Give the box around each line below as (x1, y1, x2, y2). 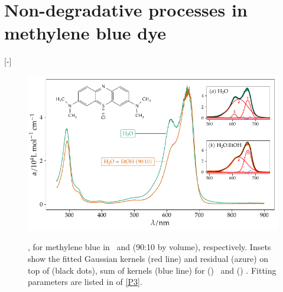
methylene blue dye (4, 21, 167, 45)
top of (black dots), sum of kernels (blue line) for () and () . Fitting (28, 264, 277, 276)
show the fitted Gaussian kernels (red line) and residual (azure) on (28, 252, 269, 264)
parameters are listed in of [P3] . (28, 275, 142, 288)
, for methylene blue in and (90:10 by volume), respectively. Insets (28, 241, 271, 253)
